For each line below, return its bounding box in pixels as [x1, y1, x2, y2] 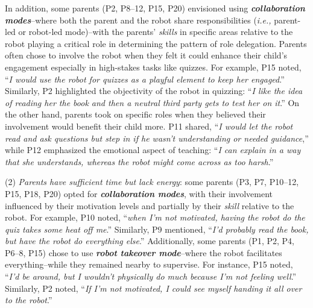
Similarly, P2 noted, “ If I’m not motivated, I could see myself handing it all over [5, 281, 302, 294]
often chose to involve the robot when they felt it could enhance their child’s [5, 49, 288, 61]
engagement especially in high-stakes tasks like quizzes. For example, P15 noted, [5, 60, 302, 73]
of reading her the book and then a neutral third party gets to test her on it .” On [5, 96, 300, 108]
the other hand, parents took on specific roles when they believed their [5, 108, 266, 121]
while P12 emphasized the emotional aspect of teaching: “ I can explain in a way [5, 143, 301, 156]
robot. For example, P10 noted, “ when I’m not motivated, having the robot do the [5, 211, 305, 224]
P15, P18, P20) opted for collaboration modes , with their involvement [5, 187, 273, 200]
